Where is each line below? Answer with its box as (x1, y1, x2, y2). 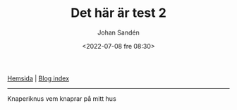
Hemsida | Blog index (7, 74, 69, 82)
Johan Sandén (97, 28, 140, 37)
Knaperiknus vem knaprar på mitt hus (7, 94, 116, 103)
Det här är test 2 (70, 5, 167, 21)
